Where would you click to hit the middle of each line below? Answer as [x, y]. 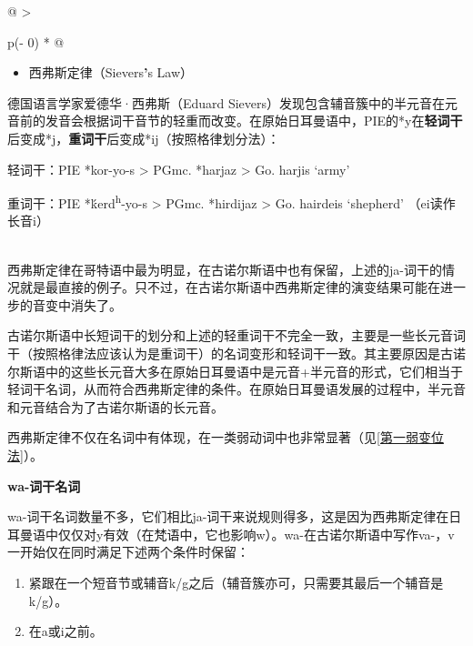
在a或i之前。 [65, 631]
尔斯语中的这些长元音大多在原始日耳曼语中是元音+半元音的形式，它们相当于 [235, 371]
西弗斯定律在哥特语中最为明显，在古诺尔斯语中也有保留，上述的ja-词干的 [225, 269]
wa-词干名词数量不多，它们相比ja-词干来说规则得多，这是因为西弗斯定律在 [228, 516]
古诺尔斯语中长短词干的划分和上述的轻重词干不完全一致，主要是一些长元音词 [236, 335]
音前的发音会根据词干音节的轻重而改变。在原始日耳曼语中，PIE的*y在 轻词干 [235, 121]
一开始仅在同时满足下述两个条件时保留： [128, 552]
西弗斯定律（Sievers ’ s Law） [111, 72]
